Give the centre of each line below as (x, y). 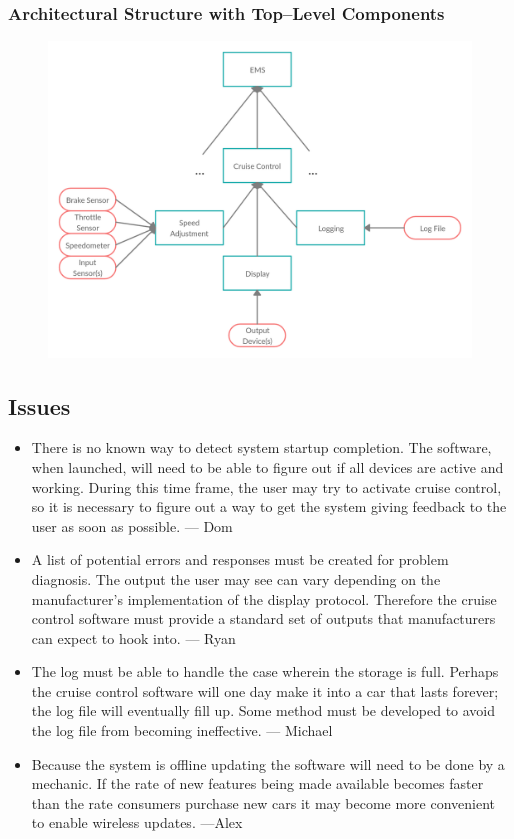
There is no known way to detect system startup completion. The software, (261, 447)
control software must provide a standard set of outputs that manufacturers (263, 618)
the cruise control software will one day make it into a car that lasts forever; (265, 690)
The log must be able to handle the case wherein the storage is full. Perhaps (265, 671)
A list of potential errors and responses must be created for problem (240, 559)
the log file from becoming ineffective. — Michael (182, 730)
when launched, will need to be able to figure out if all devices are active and (267, 466)
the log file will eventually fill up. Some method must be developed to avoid (263, 710)
